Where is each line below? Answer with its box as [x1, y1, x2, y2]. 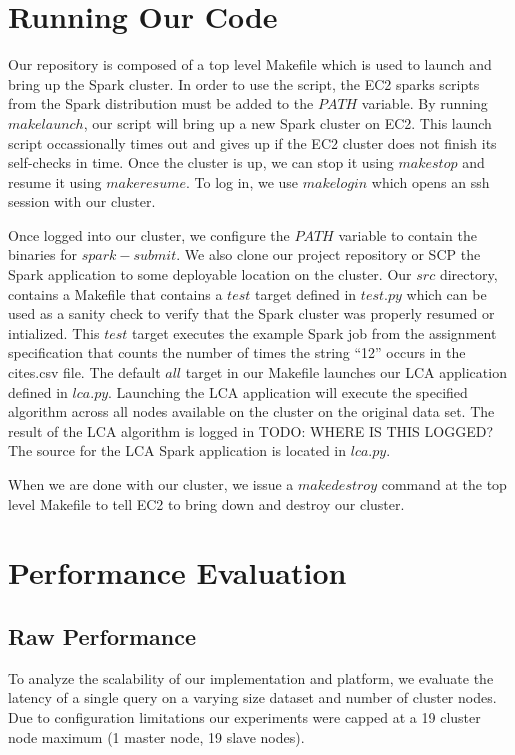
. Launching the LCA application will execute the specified [108, 381, 468, 402]
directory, [439, 264, 498, 285]
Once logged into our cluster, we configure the [8, 224, 290, 245]
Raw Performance [8, 620, 197, 651]
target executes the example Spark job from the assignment [132, 322, 497, 343]
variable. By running [361, 93, 488, 114]
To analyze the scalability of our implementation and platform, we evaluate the [8, 667, 494, 688]
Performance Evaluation [8, 552, 347, 593]
